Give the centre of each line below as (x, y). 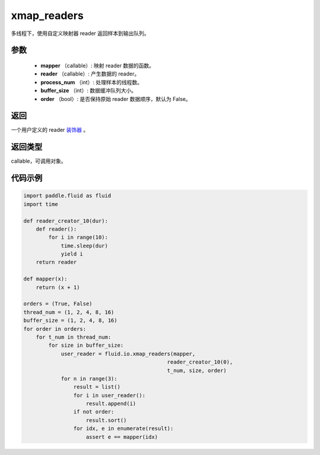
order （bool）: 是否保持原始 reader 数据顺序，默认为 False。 (116, 99)
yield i (72, 254)
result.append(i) (111, 404)
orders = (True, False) (58, 304)
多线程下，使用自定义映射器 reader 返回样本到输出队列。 (80, 33)
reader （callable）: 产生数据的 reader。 (90, 74)
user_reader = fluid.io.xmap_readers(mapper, (128, 354)
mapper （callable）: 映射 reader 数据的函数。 (97, 65)
